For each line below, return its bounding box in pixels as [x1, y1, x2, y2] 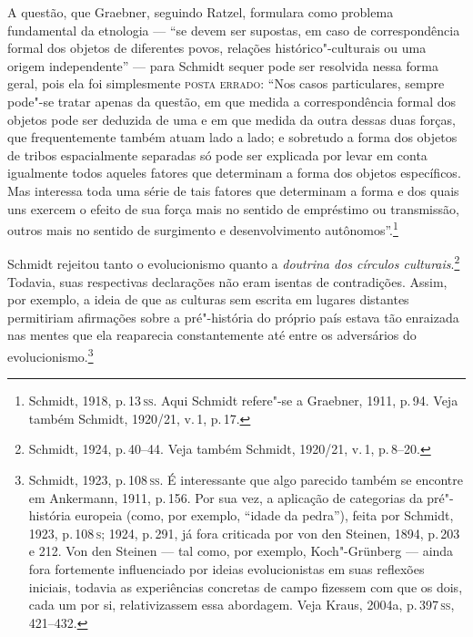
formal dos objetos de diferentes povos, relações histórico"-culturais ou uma [7, 38, 427, 57]
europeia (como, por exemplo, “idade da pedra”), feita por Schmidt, [75, 506, 454, 525]
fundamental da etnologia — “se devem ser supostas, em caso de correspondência [7, 20, 460, 39]
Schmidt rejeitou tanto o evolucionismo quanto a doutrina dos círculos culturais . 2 [7, 252, 460, 273]
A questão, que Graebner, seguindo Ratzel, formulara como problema [7, 3, 394, 21]
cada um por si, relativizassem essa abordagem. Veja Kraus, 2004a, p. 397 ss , [28, 595, 455, 614]
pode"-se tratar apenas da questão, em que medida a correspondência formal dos [7, 91, 457, 110]
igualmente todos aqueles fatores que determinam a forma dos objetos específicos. [7, 163, 461, 182]
